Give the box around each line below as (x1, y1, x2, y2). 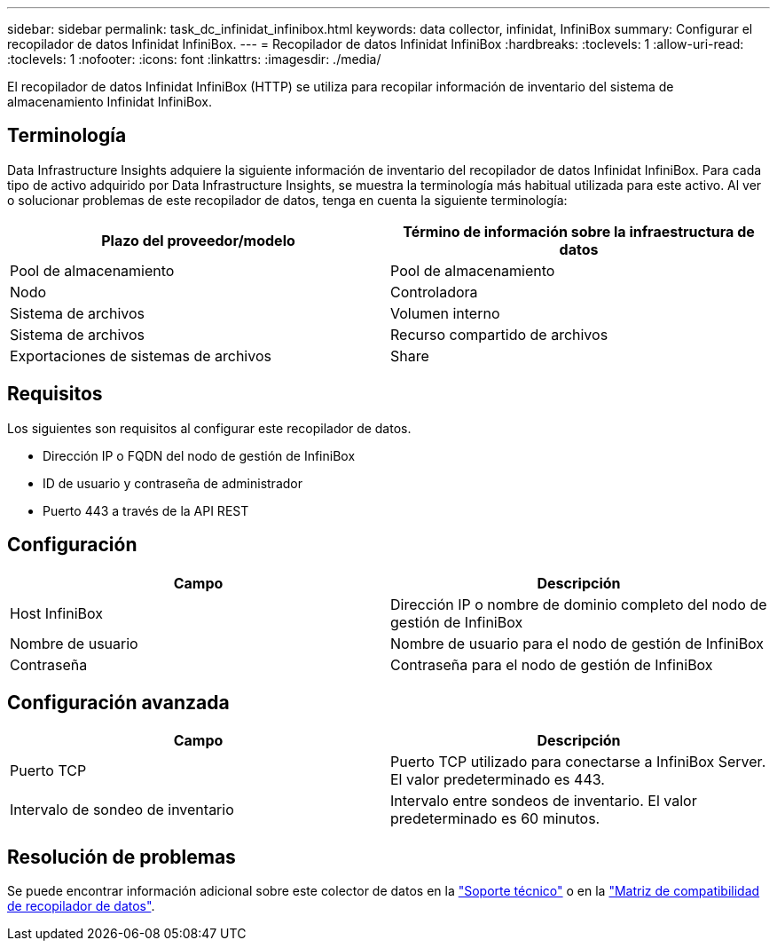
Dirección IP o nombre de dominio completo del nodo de (390, 595, 767, 613)
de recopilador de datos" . (7, 898, 155, 914)
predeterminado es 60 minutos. (390, 810, 600, 828)
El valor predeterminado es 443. (390, 770, 605, 789)
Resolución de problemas (7, 845, 236, 868)
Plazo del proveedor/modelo (101, 231, 295, 249)
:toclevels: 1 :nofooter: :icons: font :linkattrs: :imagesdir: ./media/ (7, 51, 381, 67)
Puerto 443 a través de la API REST (43, 502, 249, 518)
